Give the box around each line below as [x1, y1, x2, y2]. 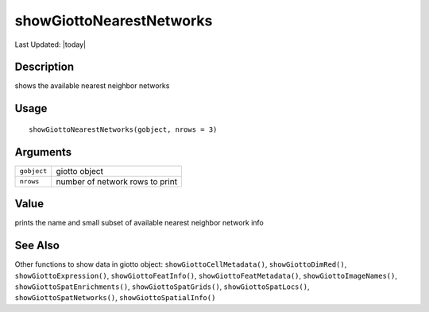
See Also [14, 239, 60, 252]
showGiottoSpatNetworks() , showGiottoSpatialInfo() [14, 293, 216, 302]
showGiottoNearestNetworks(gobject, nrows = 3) [29, 125, 218, 134]
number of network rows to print [56, 175, 178, 187]
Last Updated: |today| [14, 40, 87, 49]
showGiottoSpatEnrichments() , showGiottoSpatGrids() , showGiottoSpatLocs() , [14, 282, 310, 291]
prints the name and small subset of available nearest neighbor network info [14, 218, 264, 228]
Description [14, 60, 75, 74]
